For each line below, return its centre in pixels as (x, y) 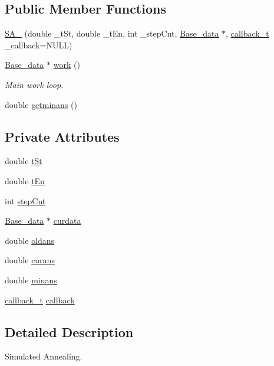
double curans (30, 260)
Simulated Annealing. (44, 356)
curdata (67, 220)
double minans (31, 280)
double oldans (30, 240)
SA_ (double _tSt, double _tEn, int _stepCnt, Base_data (112, 33)
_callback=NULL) (39, 45)
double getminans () (41, 104)
